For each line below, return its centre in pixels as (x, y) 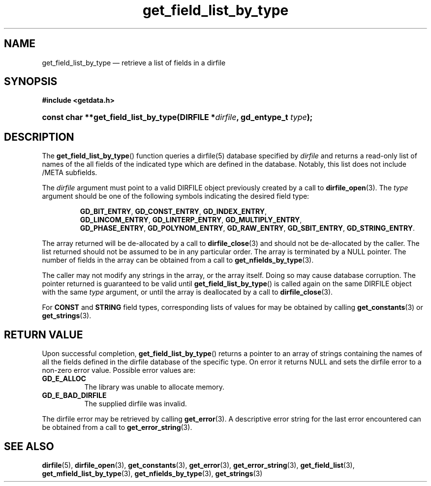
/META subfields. (70, 173)
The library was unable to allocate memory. (154, 387)
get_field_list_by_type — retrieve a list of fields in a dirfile (134, 62)
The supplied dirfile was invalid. (136, 404)
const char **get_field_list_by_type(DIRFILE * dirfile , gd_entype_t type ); (177, 117)
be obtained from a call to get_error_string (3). (117, 427)
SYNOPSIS (31, 82)
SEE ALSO (29, 446)
